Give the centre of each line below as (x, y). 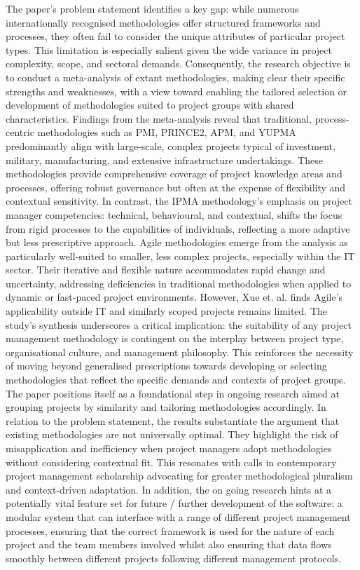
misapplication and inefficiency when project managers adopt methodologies (169, 448)
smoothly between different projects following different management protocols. (174, 558)
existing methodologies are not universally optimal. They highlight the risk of (172, 434)
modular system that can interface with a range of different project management (178, 516)
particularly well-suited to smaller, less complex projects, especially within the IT (180, 256)
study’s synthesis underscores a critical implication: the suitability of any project (179, 324)
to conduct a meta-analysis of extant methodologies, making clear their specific (175, 77)
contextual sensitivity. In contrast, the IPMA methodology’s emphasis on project (179, 201)
